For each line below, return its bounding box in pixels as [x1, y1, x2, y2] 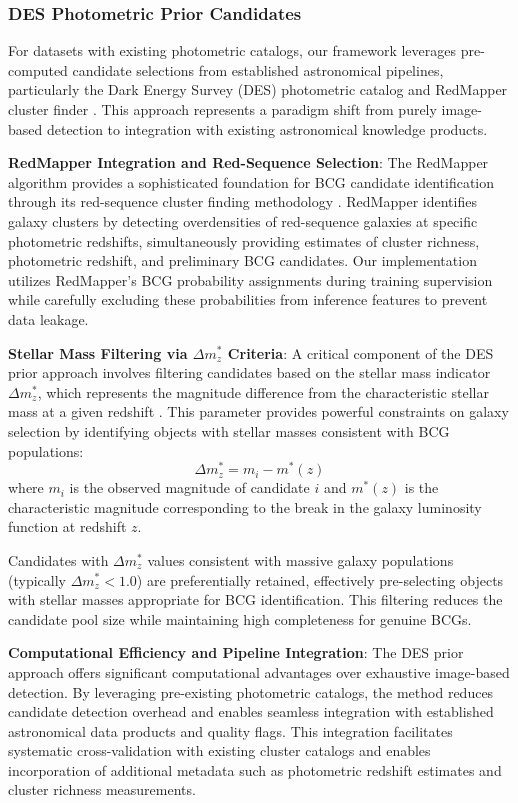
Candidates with [8, 549, 109, 570]
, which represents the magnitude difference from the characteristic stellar [37, 381, 489, 402]
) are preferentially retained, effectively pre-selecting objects [136, 569, 504, 590]
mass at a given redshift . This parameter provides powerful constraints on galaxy [8, 401, 509, 422]
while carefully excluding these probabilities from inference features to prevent [8, 289, 488, 310]
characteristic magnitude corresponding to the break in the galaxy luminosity [8, 496, 482, 517]
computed [8, 59, 68, 80]
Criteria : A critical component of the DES [227, 342, 494, 363]
